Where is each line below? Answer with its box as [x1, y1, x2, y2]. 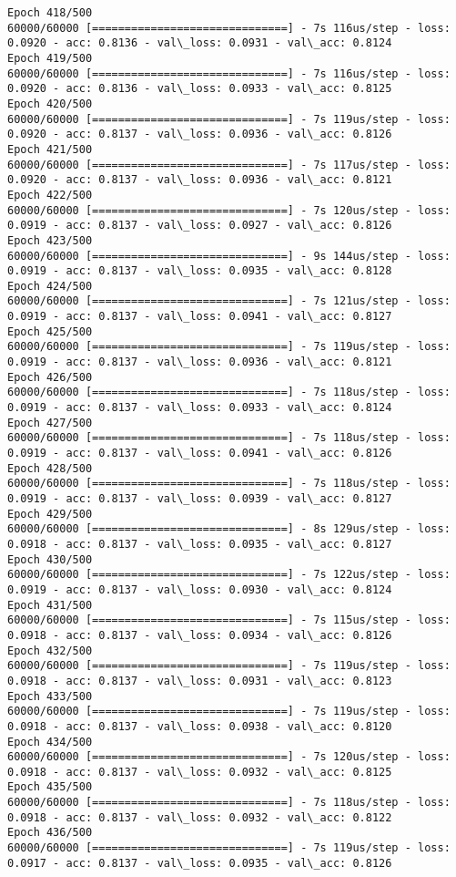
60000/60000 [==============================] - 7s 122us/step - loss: [7, 568, 451, 582]
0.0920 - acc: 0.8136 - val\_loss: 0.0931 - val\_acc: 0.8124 [7, 36, 392, 50]
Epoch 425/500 [7, 325, 93, 338]
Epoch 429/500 [7, 507, 93, 521]
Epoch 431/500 [7, 598, 93, 612]
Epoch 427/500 [7, 416, 93, 429]
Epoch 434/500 [7, 735, 93, 748]
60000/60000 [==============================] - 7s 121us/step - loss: [7, 294, 451, 308]
